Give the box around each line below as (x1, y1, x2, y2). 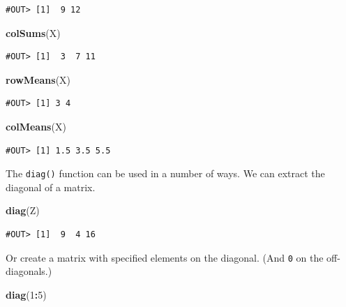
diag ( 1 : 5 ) (6, 287, 47, 301)
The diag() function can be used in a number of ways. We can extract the (6, 166, 325, 181)
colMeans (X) (6, 119, 66, 133)
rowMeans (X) (6, 72, 71, 87)
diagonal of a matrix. (6, 179, 96, 194)
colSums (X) (6, 25, 61, 40)
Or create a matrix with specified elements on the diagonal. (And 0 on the (6, 250, 324, 264)
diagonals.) (6, 264, 52, 278)
